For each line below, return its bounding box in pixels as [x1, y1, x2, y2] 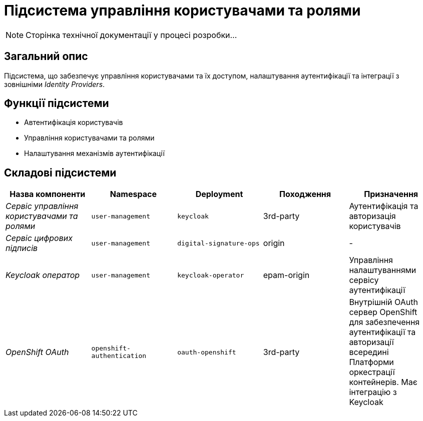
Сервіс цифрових [6, 233, 73, 243]
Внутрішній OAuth [349, 297, 418, 307]
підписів [6, 243, 38, 253]
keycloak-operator [177, 271, 244, 279]
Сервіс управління [6, 201, 79, 211]
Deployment [195, 189, 243, 199]
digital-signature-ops [177, 239, 260, 247]
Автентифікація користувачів [24, 118, 123, 127]
